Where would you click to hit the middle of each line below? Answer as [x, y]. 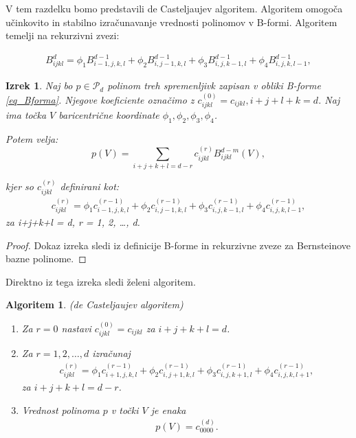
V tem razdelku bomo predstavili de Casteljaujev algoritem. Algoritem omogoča [174, 8]
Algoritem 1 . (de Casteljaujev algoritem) [94, 304]
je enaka [168, 410]
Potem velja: [32, 138]
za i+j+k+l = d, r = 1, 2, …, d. [73, 221]
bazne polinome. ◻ [46, 258]
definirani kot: [90, 186]
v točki [125, 410]
